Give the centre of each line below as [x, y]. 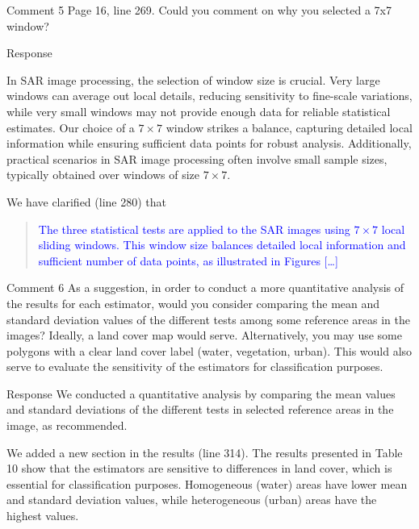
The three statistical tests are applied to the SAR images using [194, 229]
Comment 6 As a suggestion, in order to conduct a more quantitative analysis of [205, 287]
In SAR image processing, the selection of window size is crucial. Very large [193, 79]
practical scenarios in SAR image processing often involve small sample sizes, [197, 158]
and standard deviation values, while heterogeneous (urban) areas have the [192, 500]
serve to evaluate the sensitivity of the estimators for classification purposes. [195, 367]
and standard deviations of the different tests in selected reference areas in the [200, 409]
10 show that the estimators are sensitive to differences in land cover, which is [199, 468]
